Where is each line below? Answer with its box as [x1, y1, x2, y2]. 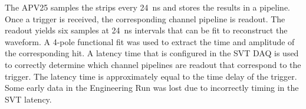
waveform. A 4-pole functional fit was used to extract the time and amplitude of [5, 35, 295, 47]
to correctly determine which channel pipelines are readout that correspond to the [5, 58, 301, 70]
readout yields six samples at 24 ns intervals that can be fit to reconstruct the [5, 24, 288, 36]
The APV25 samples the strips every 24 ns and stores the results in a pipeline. [5, 1, 291, 13]
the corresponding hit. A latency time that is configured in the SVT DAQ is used [5, 47, 299, 59]
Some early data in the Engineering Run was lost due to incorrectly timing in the [5, 81, 299, 94]
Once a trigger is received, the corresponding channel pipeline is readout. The [5, 12, 285, 25]
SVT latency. [5, 93, 52, 105]
